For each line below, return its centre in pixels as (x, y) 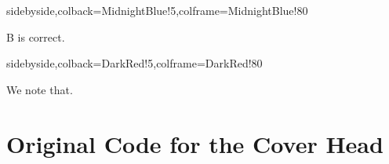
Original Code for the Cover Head (195, 143)
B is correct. (36, 36)
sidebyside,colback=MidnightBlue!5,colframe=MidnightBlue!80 (157, 10)
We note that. (40, 89)
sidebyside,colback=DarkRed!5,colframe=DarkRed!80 (135, 63)
